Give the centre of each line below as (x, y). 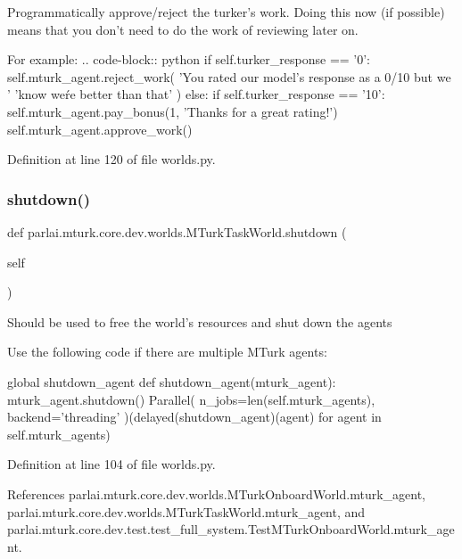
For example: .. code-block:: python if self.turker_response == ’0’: (189, 59)
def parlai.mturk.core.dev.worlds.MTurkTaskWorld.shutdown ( (177, 231)
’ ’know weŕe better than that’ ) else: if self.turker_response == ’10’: (196, 94)
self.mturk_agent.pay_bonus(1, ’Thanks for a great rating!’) (173, 111)
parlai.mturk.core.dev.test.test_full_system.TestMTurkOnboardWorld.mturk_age (231, 529)
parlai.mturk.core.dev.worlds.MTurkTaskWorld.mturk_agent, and (186, 511)
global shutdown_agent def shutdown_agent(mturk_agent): (172, 381)
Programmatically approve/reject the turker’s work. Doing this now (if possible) (226, 12)
